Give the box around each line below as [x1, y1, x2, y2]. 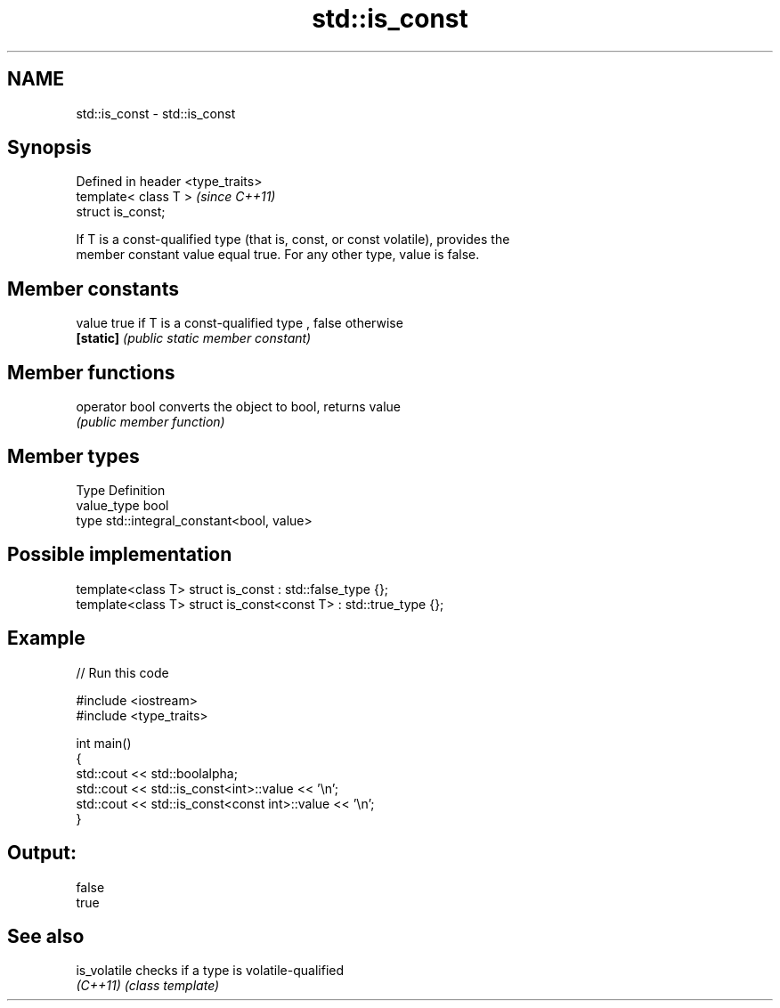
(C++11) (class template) [76, 978, 220, 994]
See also [7, 924, 85, 947]
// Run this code [76, 664, 169, 680]
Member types [7, 444, 140, 467]
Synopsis [7, 136, 92, 159]
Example [7, 627, 85, 650]
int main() [76, 735, 132, 751]
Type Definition [76, 482, 166, 498]
